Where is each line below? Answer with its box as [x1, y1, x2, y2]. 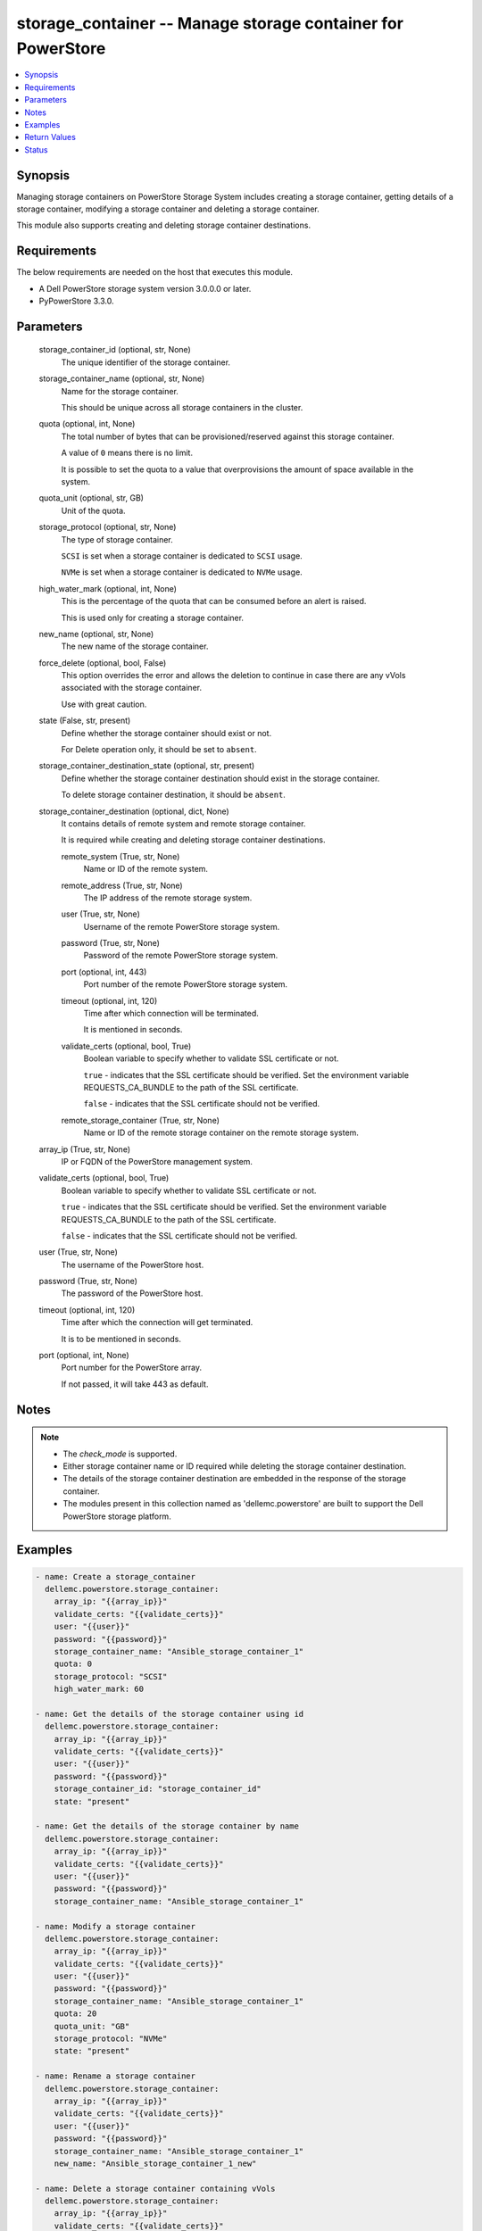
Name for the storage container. [61, 386, 179, 396]
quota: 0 [54, 1659, 93, 1669]
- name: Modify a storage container [35, 1921, 196, 1931]
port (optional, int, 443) [61, 966, 147, 977]
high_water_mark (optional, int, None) [38, 583, 178, 593]
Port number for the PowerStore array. [61, 1362, 203, 1373]
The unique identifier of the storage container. [61, 357, 231, 368]
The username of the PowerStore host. [61, 1259, 204, 1270]
